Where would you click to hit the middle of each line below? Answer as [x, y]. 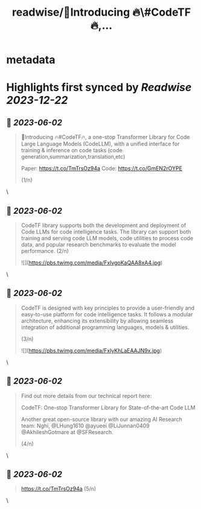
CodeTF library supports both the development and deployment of [104, 225]
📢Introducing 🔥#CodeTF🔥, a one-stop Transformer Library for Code [105, 137]
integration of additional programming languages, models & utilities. [105, 327]
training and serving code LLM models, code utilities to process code [107, 238]
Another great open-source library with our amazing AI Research [102, 419]
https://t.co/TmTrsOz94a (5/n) [59, 489]
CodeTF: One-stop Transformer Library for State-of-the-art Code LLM [108, 408]
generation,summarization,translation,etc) [73, 157]
